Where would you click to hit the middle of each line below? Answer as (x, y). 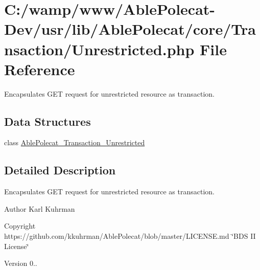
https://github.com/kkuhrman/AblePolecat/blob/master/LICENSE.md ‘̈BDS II (130, 236)
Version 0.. (21, 263)
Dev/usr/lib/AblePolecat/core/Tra (130, 29)
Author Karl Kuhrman (40, 208)
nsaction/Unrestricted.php (99, 49)
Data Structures (48, 121)
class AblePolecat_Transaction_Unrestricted (75, 142)
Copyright (20, 226)
